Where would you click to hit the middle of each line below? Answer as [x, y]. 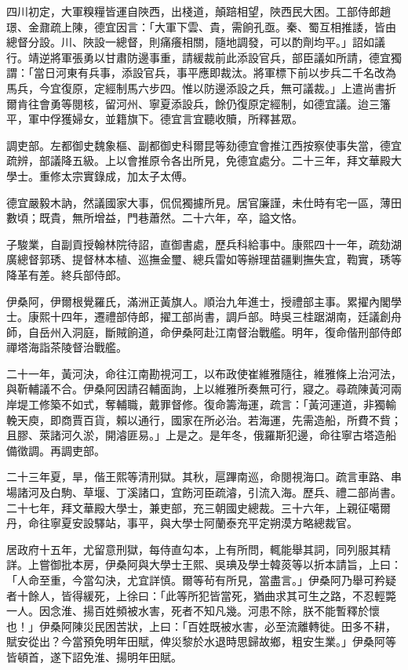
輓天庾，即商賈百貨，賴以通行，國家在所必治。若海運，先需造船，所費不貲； [204, 419]
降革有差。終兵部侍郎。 [67, 274]
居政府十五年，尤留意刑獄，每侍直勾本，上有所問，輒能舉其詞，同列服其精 [199, 549]
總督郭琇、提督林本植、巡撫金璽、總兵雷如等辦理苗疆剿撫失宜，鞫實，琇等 [209, 259]
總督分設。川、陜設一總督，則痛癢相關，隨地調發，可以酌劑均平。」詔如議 [196, 42]
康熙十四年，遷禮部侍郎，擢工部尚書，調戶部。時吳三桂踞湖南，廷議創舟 [215, 317]
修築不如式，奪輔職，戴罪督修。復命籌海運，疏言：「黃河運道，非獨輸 [217, 404]
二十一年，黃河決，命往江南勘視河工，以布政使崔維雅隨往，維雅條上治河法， [204, 373]
